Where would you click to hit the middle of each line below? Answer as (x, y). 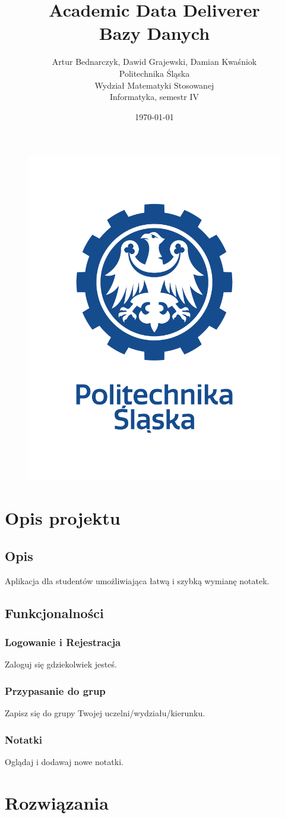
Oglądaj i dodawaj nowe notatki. (64, 762)
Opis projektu (63, 518)
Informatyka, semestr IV (154, 97)
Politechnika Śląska (154, 73)
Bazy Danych (154, 33)
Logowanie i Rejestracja (63, 642)
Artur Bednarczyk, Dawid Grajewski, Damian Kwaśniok (154, 62)
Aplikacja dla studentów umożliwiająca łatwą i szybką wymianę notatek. (137, 580)
